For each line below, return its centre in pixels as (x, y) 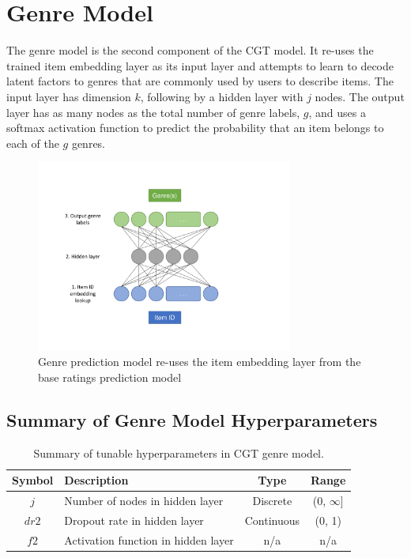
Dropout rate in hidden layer (134, 520)
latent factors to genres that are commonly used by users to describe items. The (200, 81)
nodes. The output (360, 96)
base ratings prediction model (110, 377)
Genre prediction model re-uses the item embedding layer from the (200, 362)
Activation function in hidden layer (149, 539)
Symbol (33, 480)
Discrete (272, 501)
